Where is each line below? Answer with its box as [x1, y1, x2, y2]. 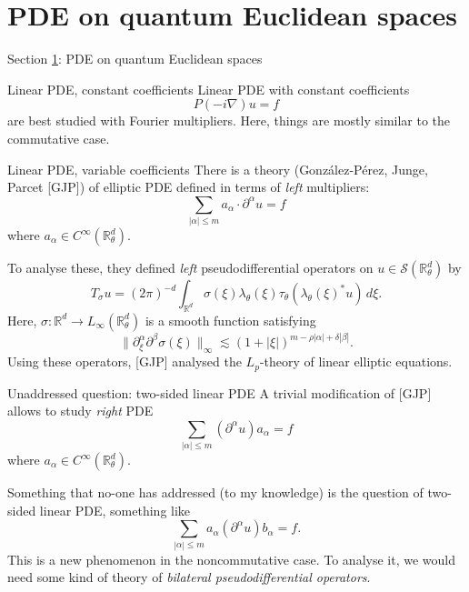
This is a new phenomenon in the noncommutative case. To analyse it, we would [7, 549, 455, 568]
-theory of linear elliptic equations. [259, 352, 453, 371]
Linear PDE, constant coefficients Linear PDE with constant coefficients [7, 79, 410, 98]
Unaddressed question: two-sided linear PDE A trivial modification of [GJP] [7, 383, 432, 402]
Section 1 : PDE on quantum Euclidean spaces [7, 49, 263, 68]
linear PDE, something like [39, 500, 191, 519]
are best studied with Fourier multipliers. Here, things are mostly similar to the [7, 111, 451, 130]
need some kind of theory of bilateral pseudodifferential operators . [7, 567, 371, 587]
